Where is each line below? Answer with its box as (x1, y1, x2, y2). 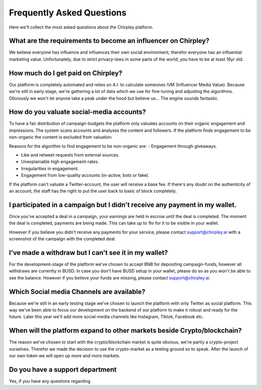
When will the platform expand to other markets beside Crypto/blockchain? (9, 327, 242, 335)
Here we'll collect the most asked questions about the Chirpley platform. (9, 24, 154, 30)
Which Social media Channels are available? (9, 287, 146, 296)
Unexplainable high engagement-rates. (21, 159, 99, 165)
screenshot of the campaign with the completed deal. (9, 236, 116, 242)
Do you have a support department (9, 365, 117, 374)
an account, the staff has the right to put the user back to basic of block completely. (9, 188, 177, 194)
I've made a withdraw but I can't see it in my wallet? (9, 249, 168, 257)
